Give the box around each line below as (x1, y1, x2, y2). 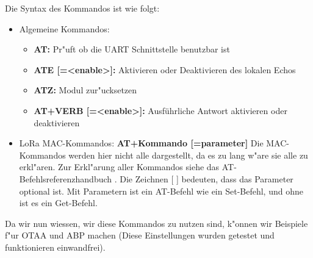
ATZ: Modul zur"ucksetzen (34, 84, 137, 96)
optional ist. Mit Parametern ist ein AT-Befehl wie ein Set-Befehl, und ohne (19, 184, 303, 197)
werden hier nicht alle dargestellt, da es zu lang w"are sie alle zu (68, 148, 308, 161)
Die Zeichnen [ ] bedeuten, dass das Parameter (120, 172, 293, 185)
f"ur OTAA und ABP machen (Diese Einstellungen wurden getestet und (5, 229, 275, 242)
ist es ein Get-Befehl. (19, 196, 98, 209)
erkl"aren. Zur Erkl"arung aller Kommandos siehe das (19, 160, 220, 173)
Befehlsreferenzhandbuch (19, 172, 112, 185)
